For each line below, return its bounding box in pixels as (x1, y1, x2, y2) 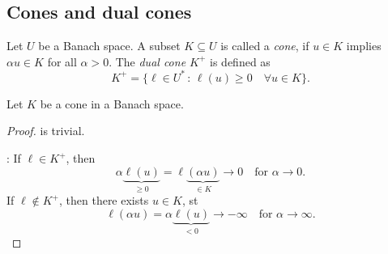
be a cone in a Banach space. (40, 95, 184, 112)
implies (346, 37, 382, 54)
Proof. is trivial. (6, 122, 85, 139)
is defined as (210, 53, 271, 70)
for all (47, 53, 77, 70)
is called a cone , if (220, 37, 309, 54)
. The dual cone (109, 53, 186, 70)
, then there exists (58, 192, 149, 209)
